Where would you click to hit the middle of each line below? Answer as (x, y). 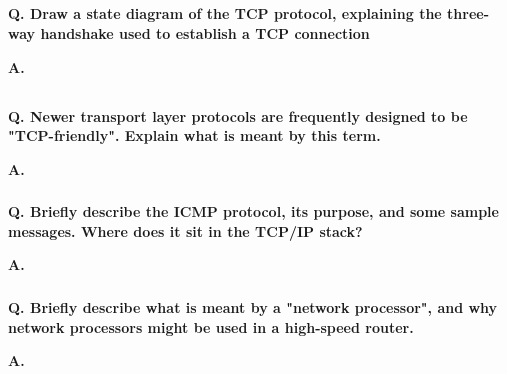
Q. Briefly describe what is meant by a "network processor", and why (253, 306)
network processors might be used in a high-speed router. (211, 326)
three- (468, 13)
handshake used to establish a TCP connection (205, 32)
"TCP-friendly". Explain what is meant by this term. (194, 135)
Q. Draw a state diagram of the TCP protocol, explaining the (225, 13)
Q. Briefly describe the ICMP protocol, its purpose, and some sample (253, 211)
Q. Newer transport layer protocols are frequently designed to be (238, 115)
